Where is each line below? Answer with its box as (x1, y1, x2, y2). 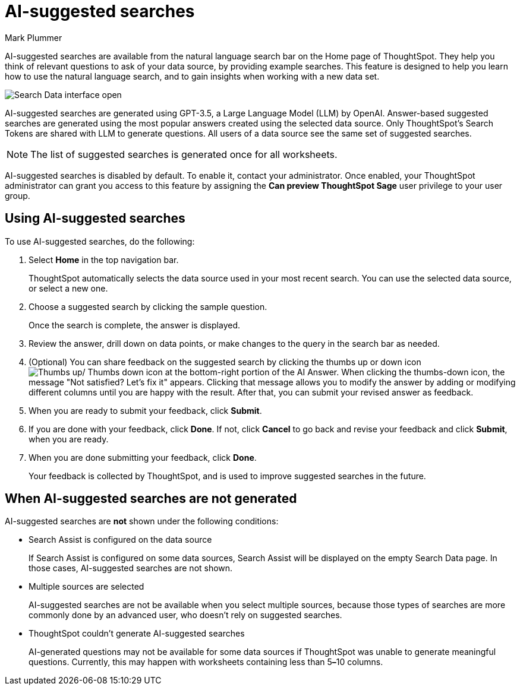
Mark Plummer (5, 32, 62, 43)
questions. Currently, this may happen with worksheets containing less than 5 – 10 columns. (29, 657, 383, 667)
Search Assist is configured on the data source (29, 534, 212, 545)
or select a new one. (29, 283, 108, 293)
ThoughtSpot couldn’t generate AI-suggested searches (29, 628, 245, 639)
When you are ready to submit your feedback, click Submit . (29, 405, 262, 416)
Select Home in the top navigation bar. (29, 254, 179, 265)
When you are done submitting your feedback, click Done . (29, 452, 257, 463)
